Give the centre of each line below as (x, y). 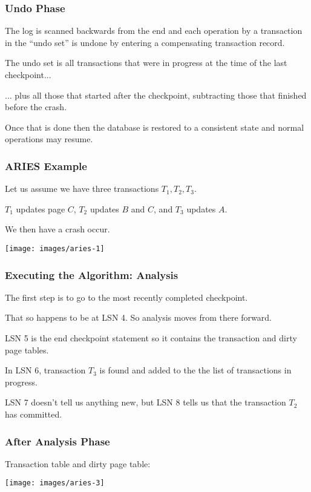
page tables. (27, 349)
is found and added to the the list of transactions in (195, 370)
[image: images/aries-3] (55, 483)
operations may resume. (49, 139)
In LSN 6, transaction (45, 370)
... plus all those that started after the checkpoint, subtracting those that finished (156, 95)
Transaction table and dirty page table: (78, 463)
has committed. (34, 414)
